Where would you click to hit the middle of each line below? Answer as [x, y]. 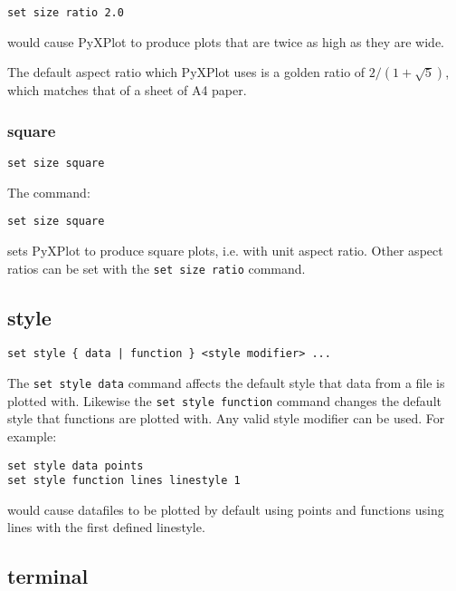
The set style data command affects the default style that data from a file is [226, 383]
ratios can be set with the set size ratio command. [157, 268]
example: [32, 436]
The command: [49, 192]
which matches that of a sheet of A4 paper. [127, 90]
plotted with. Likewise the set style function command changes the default [224, 400]
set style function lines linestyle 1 [124, 481]
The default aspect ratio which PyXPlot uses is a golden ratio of [186, 72]
